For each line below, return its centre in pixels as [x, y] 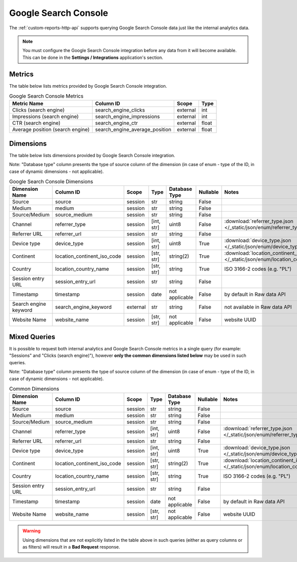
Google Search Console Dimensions [51, 182]
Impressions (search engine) [46, 116]
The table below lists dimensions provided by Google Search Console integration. [92, 155]
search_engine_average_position [133, 130]
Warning [31, 531]
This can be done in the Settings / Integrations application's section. [93, 57]
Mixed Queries [32, 337]
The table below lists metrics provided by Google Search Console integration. [88, 86]
